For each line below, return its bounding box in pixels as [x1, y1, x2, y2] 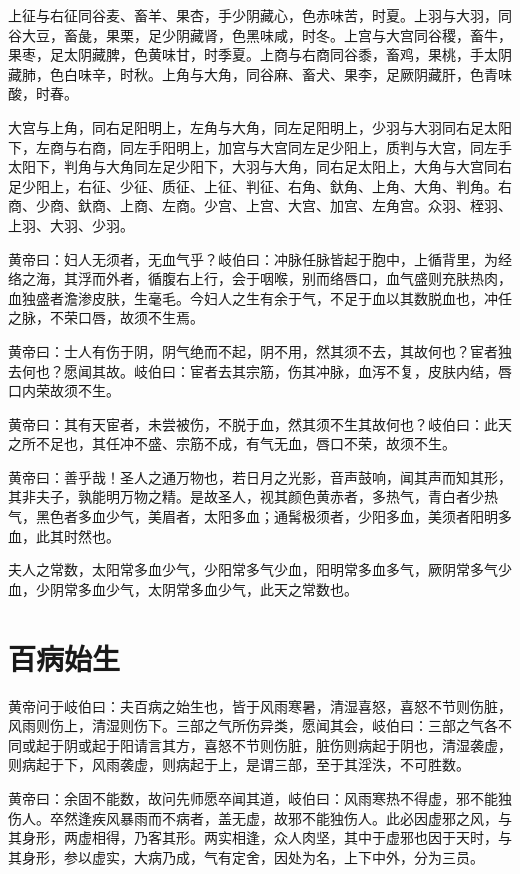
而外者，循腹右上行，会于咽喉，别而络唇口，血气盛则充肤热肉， [91, 268, 512, 289]
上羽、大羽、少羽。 [8, 214, 134, 235]
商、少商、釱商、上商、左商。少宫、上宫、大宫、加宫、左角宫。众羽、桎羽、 [8, 195, 512, 216]
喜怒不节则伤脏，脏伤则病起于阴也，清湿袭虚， [203, 734, 512, 755]
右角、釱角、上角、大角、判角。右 [287, 175, 512, 196]
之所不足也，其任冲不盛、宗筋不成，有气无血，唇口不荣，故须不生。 [8, 433, 456, 454]
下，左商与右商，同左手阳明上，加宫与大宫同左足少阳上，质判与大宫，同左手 [8, 136, 512, 157]
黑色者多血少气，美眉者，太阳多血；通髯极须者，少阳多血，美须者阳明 [35, 506, 498, 527]
